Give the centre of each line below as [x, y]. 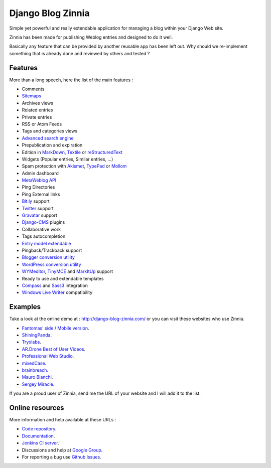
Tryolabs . [31, 342]
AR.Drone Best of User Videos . [54, 349]
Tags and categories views [50, 131]
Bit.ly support [36, 201]
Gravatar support [40, 215]
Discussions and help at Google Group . [62, 450]
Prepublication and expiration [52, 145]
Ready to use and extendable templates [63, 278]
